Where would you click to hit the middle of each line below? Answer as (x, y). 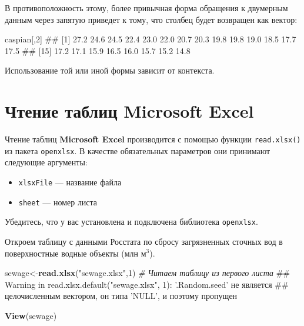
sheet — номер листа (58, 202)
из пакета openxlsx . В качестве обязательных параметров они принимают (138, 150)
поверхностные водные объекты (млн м (76, 253)
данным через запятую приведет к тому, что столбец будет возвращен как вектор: (151, 19)
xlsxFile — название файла (70, 182)
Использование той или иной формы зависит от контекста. (110, 70)
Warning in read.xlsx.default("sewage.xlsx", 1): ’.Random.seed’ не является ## (147, 284)
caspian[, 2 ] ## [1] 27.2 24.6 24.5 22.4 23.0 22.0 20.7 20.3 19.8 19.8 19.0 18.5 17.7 (151, 39)
